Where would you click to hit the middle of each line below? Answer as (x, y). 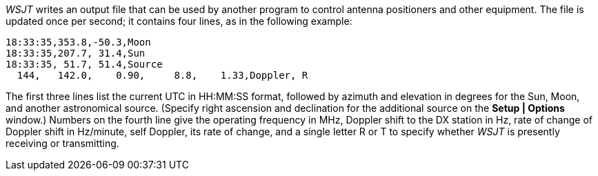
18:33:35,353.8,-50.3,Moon (78, 42)
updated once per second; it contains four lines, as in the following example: (179, 21)
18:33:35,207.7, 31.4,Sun (76, 53)
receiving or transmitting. (62, 143)
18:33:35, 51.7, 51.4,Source (84, 64)
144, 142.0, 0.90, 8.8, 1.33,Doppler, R (162, 75)
